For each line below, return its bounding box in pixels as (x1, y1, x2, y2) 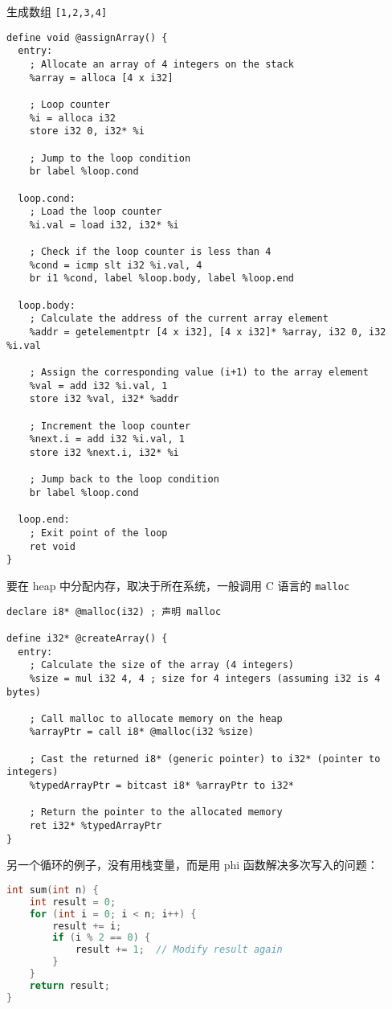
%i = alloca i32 (29, 112, 116, 124)
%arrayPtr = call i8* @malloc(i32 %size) (29, 726, 254, 738)
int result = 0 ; (29, 896, 116, 908)
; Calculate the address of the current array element (29, 313, 329, 325)
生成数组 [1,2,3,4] (6, 3, 108, 19)
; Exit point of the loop (29, 527, 168, 539)
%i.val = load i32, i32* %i (29, 219, 179, 231)
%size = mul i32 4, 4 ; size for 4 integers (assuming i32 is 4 (29, 672, 381, 684)
